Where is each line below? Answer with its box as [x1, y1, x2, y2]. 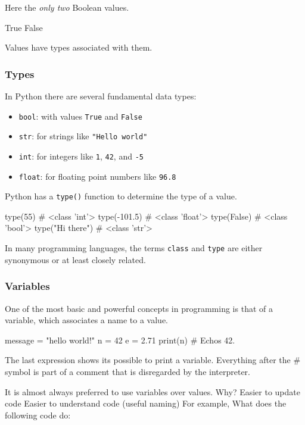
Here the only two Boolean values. [5, 1, 129, 13]
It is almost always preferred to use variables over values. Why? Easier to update [5, 385, 300, 398]
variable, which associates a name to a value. [5, 314, 169, 326]
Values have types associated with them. [5, 41, 152, 54]
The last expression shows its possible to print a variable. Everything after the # [5, 354, 301, 366]
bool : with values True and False [18, 110, 142, 122]
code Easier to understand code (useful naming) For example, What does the [5, 397, 287, 410]
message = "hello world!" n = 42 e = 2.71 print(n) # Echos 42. [5, 333, 235, 346]
